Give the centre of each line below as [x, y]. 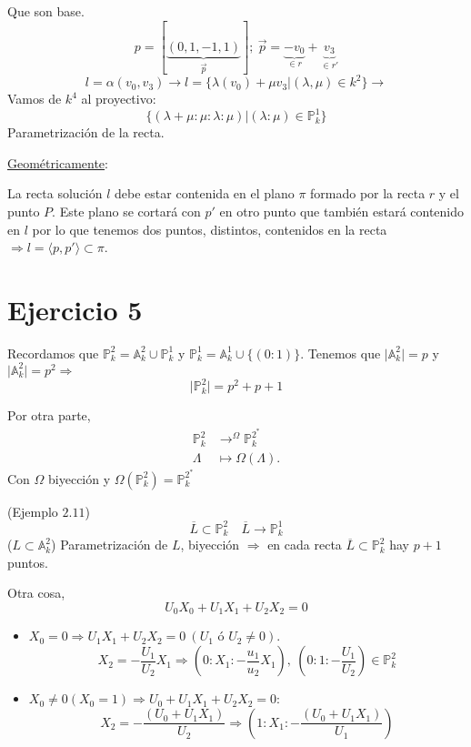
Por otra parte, [49, 415]
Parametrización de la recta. [86, 132]
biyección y [80, 478]
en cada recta [305, 545]
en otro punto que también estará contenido [342, 211]
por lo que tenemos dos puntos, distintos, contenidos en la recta [210, 229]
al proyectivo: [119, 99]
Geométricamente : [58, 162]
